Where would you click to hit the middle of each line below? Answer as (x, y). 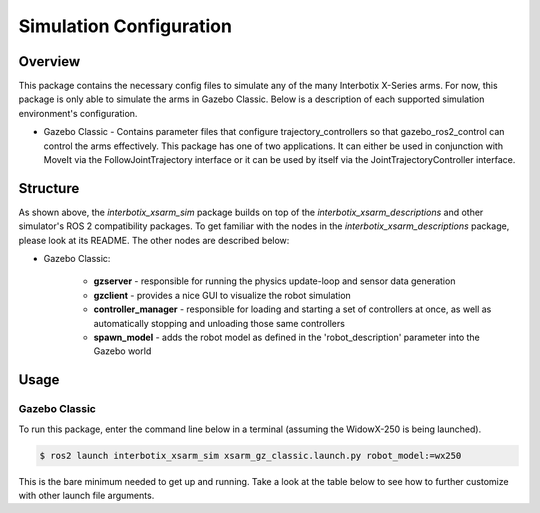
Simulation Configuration (125, 26)
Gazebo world (122, 351)
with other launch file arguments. (86, 495)
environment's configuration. (78, 113)
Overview (49, 61)
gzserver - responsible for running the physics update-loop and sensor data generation (274, 281)
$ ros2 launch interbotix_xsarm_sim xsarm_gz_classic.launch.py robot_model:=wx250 (250, 455)
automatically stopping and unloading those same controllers (219, 323)
